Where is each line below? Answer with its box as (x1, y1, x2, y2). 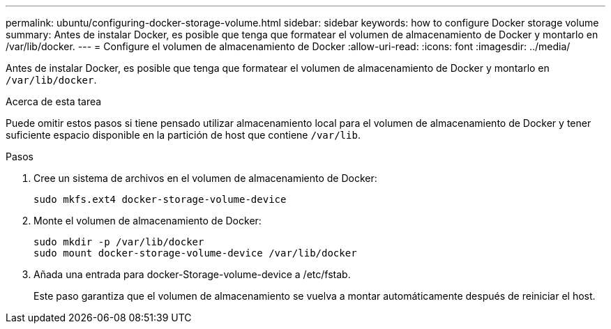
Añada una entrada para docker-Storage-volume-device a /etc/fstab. (33, 268, 351, 280)
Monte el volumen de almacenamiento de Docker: (33, 215, 262, 227)
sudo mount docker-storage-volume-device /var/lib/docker (33, 247, 357, 259)
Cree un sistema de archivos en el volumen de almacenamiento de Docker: (33, 172, 377, 184)
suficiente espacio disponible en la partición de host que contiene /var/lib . (6, 129, 361, 141)
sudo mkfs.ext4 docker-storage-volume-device (33, 194, 287, 205)
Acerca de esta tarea (6, 95, 102, 107)
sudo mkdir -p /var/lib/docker (33, 236, 204, 247)
